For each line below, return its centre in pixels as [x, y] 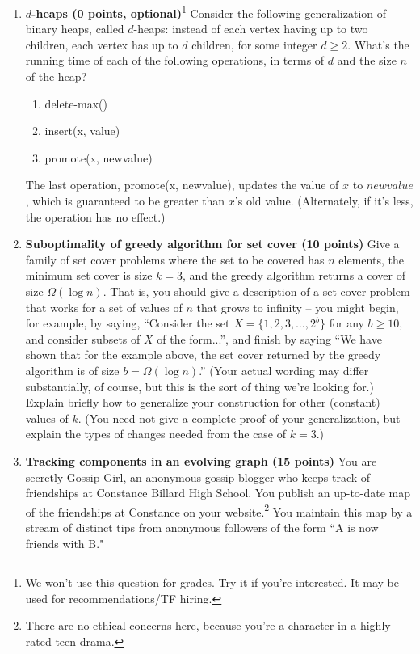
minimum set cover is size [89, 275]
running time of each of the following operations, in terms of [175, 60]
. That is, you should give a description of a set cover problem [256, 291]
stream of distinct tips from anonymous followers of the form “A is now [202, 527]
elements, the [371, 259]
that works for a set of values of [104, 307]
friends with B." [65, 543]
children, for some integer [254, 44]
